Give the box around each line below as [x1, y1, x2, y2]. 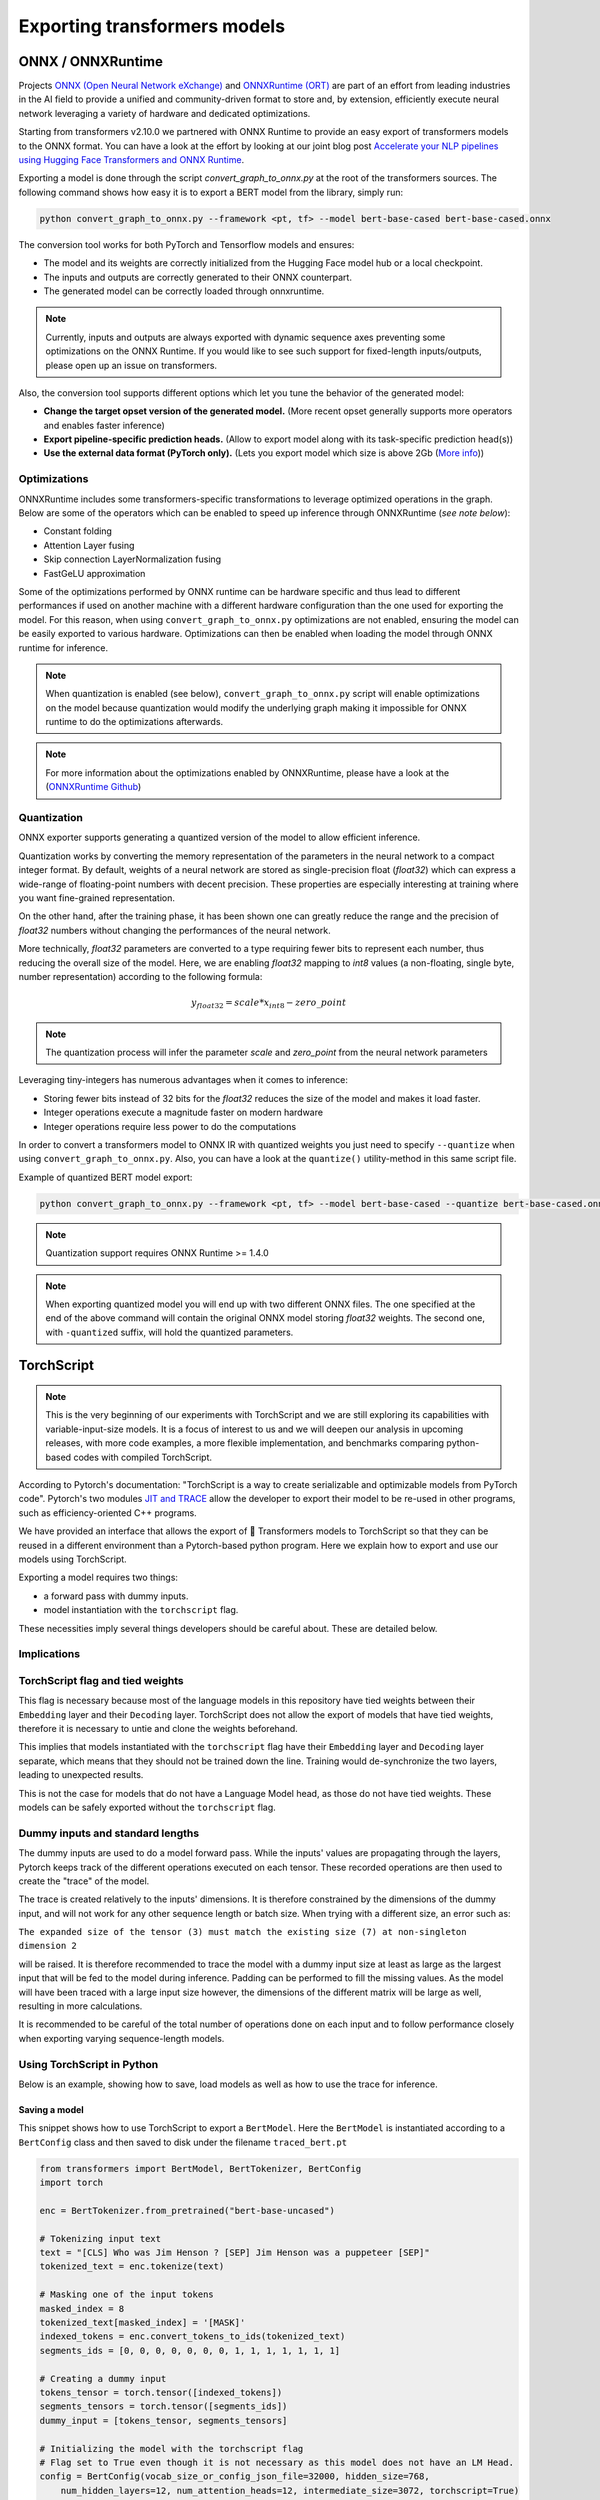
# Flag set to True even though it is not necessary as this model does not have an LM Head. [39, 2456, 515, 2468]
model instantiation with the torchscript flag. [43, 1604, 239, 1616]
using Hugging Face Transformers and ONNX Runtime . [18, 154, 245, 166]
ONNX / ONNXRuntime [18, 53, 164, 70]
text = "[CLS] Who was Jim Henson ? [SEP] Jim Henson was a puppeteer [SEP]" [39, 2247, 430, 2259]
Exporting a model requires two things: [18, 1571, 179, 1584]
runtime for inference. [18, 641, 109, 654]
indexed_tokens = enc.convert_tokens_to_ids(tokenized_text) [39, 2331, 346, 2342]
